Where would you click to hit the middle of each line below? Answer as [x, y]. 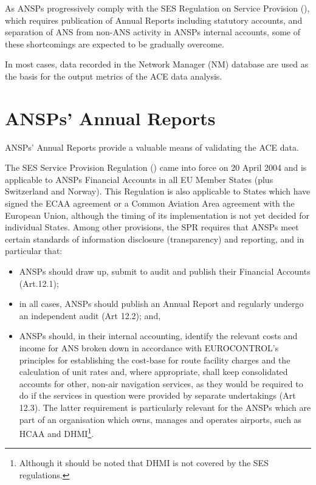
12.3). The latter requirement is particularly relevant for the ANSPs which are [165, 407]
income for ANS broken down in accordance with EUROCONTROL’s [149, 348]
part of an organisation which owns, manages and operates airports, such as [160, 419]
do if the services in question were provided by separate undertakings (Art [157, 395]
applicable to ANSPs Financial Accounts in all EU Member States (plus [139, 179]
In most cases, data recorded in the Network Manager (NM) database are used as [157, 64]
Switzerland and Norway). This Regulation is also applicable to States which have [158, 191]
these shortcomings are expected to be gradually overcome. [115, 43]
